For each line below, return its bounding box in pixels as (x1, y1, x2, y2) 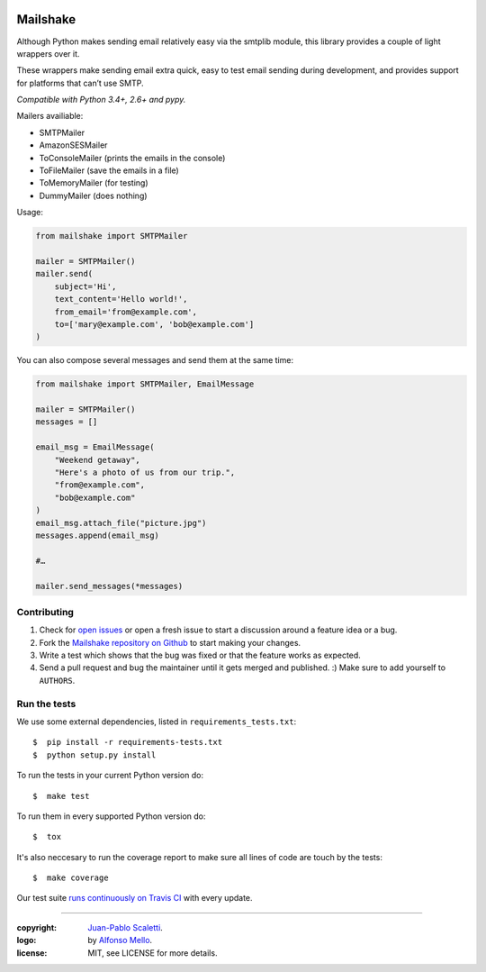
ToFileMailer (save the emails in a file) (39, 165, 179, 176)
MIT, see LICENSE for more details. (87, 947, 218, 958)
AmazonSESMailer (39, 140, 108, 150)
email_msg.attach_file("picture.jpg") (35, 518, 207, 528)
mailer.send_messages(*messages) (35, 581, 184, 591)
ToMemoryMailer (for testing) (39, 177, 148, 188)
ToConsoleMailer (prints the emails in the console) (39, 152, 226, 163)
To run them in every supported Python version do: (16, 811, 206, 822)
